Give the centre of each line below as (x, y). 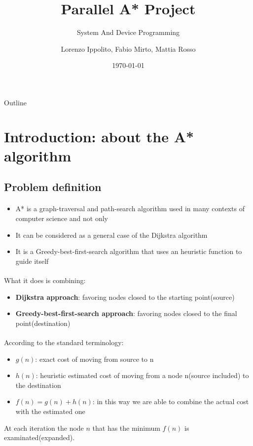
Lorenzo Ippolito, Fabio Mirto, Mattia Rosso (128, 48)
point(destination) (43, 323)
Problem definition (53, 187)
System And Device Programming (128, 32)
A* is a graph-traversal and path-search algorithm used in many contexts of (130, 208)
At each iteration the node (44, 428)
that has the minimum (126, 428)
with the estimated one (50, 411)
